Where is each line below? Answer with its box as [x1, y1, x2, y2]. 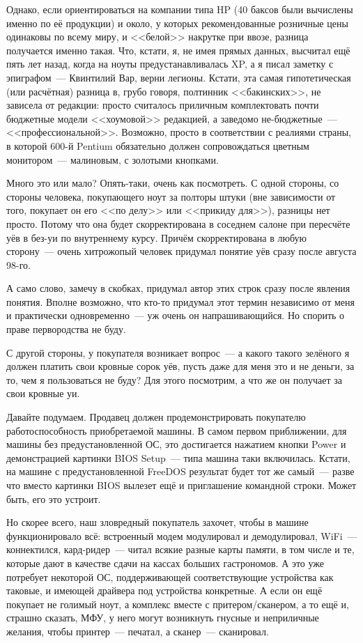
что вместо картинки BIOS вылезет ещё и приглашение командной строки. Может [6, 478, 357, 492]
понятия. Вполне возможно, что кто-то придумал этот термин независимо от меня [6, 294, 355, 309]
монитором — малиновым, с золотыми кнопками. [6, 152, 219, 166]
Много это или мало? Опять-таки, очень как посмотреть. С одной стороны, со [6, 176, 339, 190]
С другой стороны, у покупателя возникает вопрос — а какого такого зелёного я [6, 345, 350, 359]
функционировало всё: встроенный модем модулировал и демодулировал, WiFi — [6, 528, 357, 543]
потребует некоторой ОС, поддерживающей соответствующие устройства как [6, 569, 334, 584]
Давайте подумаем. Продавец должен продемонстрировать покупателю [6, 410, 306, 424]
